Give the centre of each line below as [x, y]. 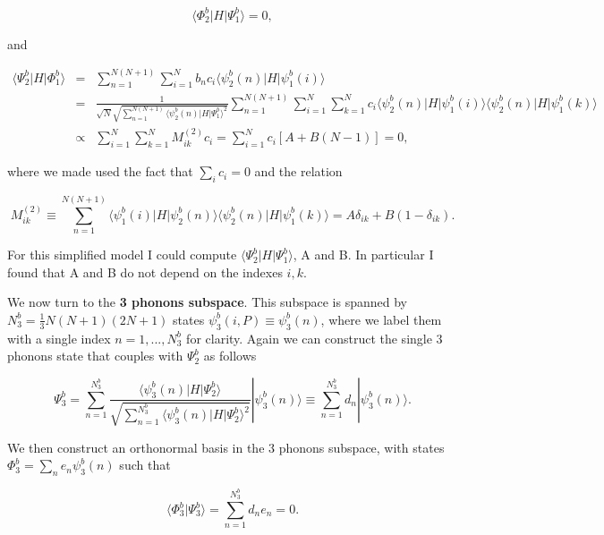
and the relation [298, 171]
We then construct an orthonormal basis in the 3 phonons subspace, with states [226, 447]
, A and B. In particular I [363, 255]
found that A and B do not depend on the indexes [145, 272]
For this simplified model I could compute [122, 255]
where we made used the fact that [100, 171]
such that [145, 465]
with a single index [59, 338]
